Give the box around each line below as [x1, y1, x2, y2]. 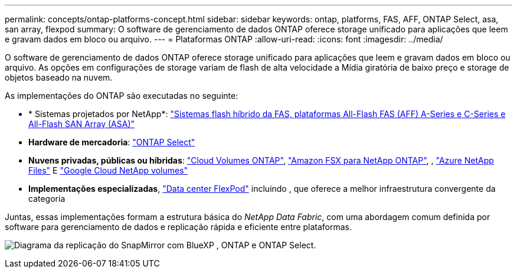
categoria [28, 194, 66, 204]
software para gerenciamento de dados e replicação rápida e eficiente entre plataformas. [5, 222, 352, 232]
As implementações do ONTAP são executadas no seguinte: [5, 91, 238, 101]
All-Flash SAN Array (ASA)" [28, 119, 135, 129]
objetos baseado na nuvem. [5, 72, 113, 82]
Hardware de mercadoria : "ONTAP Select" [28, 137, 195, 147]
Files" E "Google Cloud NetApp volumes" [28, 165, 188, 175]
